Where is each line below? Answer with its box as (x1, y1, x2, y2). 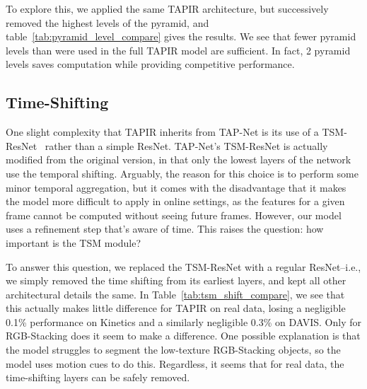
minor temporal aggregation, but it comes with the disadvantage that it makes (6, 180, 346, 194)
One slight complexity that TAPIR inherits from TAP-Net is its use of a (6, 124, 319, 139)
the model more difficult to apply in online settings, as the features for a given (6, 194, 345, 209)
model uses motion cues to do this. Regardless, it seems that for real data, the (6, 356, 344, 371)
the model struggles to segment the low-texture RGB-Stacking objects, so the (6, 342, 341, 357)
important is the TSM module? (6, 235, 141, 250)
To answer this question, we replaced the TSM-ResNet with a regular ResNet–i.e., (6, 259, 361, 274)
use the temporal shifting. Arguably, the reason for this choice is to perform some (6, 166, 359, 180)
